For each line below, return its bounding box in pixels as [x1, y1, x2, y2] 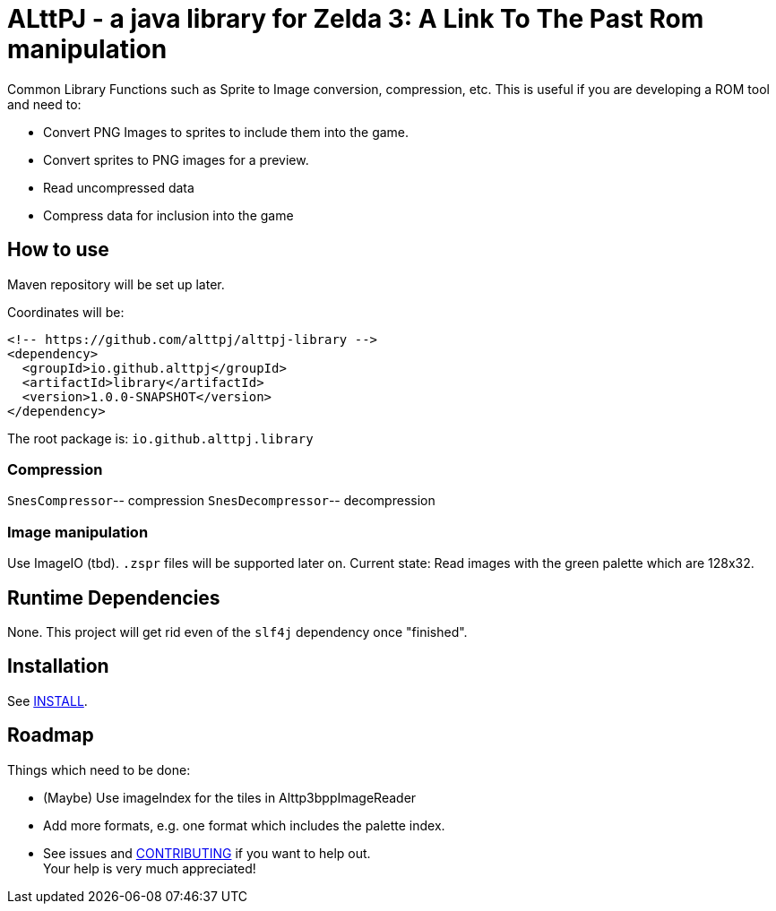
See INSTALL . [7, 692, 88, 709]
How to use [7, 238, 109, 262]
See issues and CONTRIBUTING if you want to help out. [43, 845, 371, 861]
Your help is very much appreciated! [43, 860, 256, 876]
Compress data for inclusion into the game [43, 207, 294, 223]
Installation [7, 655, 109, 678]
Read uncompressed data [43, 179, 194, 195]
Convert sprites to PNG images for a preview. [43, 151, 309, 168]
